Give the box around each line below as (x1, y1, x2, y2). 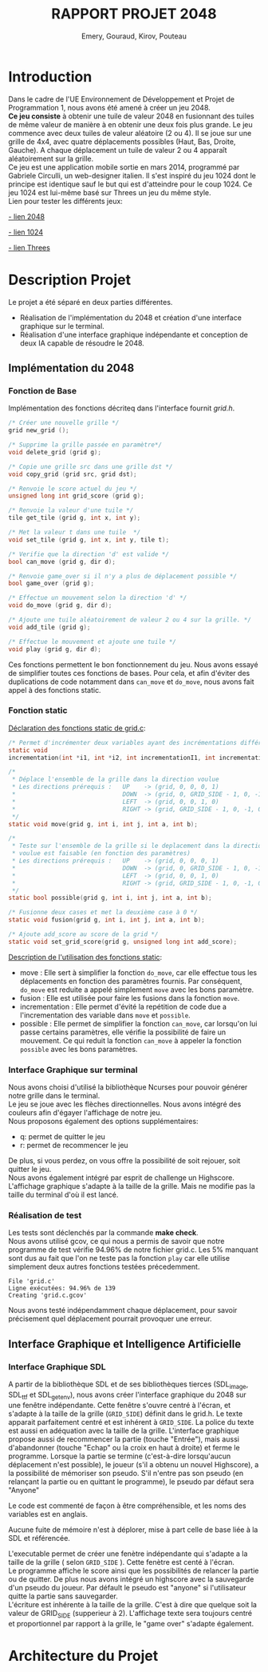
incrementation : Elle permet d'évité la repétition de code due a (19, 1002, 227, 1011)
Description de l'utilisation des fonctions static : (8, 952, 163, 962)
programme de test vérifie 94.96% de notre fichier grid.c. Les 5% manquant (8, 1245, 258, 1254)
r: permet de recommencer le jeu (19, 1141, 129, 1150)
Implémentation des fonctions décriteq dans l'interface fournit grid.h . (8, 403, 235, 413)
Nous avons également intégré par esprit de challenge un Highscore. (8, 1173, 235, 1182)
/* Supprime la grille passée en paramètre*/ (8, 441, 162, 449)
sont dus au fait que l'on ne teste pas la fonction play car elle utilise (8, 1254, 230, 1263)
